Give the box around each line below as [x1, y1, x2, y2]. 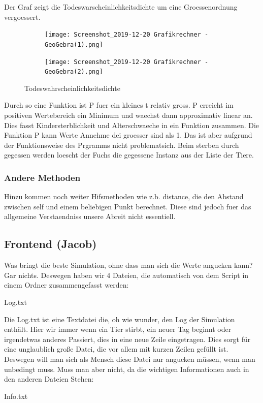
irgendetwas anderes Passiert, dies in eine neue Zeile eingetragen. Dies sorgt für [4, 333, 251, 344]
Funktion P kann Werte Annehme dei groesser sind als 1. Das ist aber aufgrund [4, 130, 252, 140]
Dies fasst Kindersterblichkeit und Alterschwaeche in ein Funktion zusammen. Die [4, 119, 259, 130]
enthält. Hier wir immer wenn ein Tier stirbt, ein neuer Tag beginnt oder [4, 324, 232, 334]
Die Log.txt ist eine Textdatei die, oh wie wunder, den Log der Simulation [4, 314, 235, 324]
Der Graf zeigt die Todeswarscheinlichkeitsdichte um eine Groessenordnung [4, 2, 238, 12]
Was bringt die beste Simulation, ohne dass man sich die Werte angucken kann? [4, 260, 253, 270]
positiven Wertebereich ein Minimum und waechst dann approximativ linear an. [4, 110, 253, 120]
